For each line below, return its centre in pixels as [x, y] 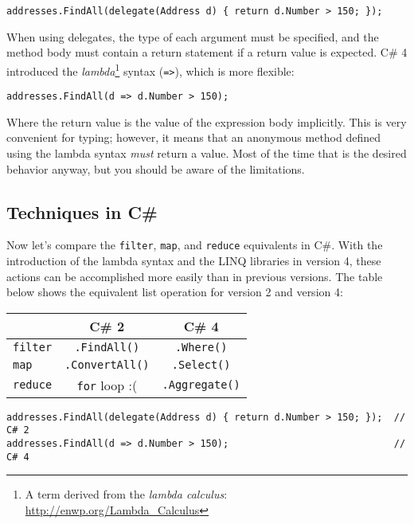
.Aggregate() [201, 385]
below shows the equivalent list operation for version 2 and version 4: [175, 292]
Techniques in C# [82, 211]
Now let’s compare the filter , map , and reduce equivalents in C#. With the [195, 245]
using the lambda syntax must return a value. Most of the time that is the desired [207, 153]
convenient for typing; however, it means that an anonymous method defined [194, 137]
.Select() [201, 364]
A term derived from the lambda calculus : [126, 494]
